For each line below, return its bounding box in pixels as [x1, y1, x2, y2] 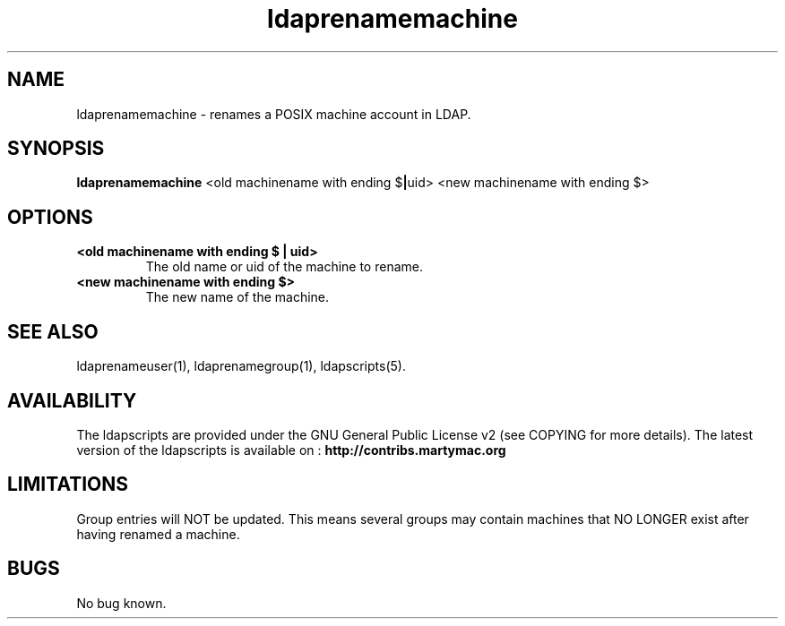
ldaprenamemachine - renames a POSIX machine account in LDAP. [76, 106, 471, 122]
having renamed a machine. [76, 526, 240, 542]
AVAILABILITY [7, 389, 137, 412]
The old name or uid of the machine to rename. [145, 259, 423, 275]
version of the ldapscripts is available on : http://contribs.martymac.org [76, 442, 506, 458]
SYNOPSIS [7, 137, 105, 160]
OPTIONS [7, 205, 93, 228]
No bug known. [76, 595, 167, 611]
